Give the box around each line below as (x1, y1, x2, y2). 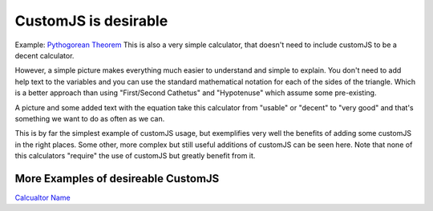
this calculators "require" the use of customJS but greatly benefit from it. (14, 151, 256, 161)
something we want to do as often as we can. (14, 113, 165, 123)
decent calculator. (14, 50, 75, 60)
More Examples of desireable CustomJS (14, 172, 220, 185)
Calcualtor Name (14, 193, 71, 202)
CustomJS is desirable (14, 12, 168, 30)
